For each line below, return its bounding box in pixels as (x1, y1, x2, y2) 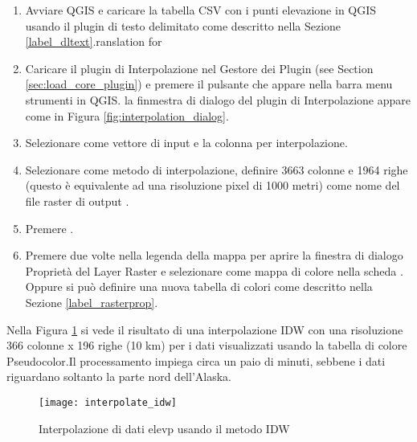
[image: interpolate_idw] (39, 396, 177, 408)
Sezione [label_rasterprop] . (25, 293, 158, 310)
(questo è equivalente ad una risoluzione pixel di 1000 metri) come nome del (25, 177, 400, 194)
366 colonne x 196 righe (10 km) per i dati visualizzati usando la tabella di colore (6, 337, 407, 354)
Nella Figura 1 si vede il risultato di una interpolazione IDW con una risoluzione (6, 321, 403, 338)
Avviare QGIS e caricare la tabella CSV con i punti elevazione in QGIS (25, 2, 377, 18)
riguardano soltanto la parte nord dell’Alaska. (6, 368, 231, 385)
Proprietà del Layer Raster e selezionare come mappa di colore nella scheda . (25, 262, 403, 279)
